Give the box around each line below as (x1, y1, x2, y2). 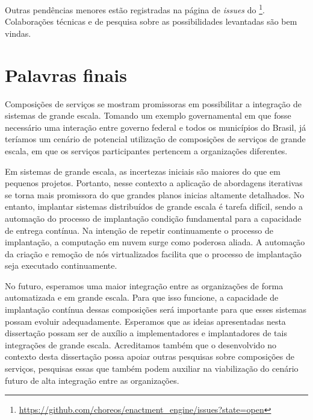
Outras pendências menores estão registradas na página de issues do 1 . (5, 2, 265, 16)
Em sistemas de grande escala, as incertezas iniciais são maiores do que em (5, 165, 280, 177)
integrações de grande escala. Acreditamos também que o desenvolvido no (5, 338, 277, 351)
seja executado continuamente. (5, 259, 117, 272)
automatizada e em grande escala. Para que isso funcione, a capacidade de (5, 291, 279, 304)
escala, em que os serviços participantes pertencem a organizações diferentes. (5, 144, 288, 157)
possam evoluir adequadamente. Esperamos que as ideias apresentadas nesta (5, 315, 286, 327)
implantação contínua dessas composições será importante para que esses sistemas (5, 303, 307, 316)
